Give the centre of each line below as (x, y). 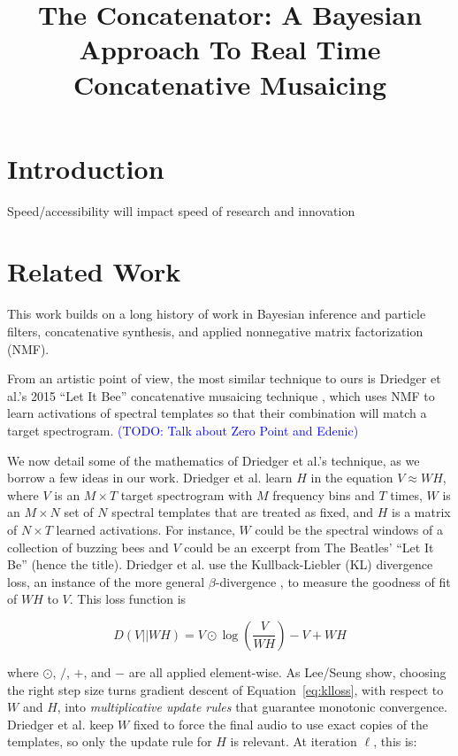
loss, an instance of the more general (106, 581)
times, (406, 494)
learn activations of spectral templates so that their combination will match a (217, 413)
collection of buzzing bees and (88, 547)
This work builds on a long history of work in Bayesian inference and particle (217, 314)
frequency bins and (324, 494)
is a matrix (421, 512)
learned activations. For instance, (145, 529)
